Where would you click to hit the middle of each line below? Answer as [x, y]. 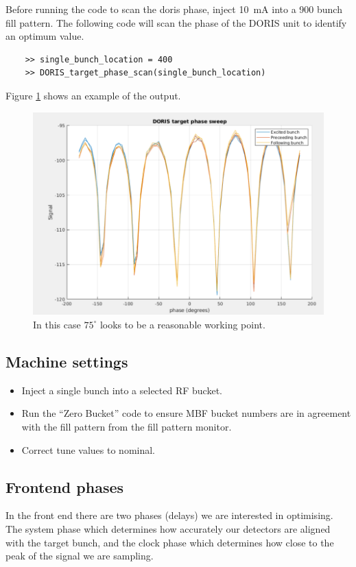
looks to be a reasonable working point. [182, 324]
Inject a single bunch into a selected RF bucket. [122, 390]
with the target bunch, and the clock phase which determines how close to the [170, 542]
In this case [57, 324]
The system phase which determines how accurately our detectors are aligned [168, 528]
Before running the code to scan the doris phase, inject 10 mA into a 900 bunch [174, 9]
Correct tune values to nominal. [88, 449]
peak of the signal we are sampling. [80, 556]
